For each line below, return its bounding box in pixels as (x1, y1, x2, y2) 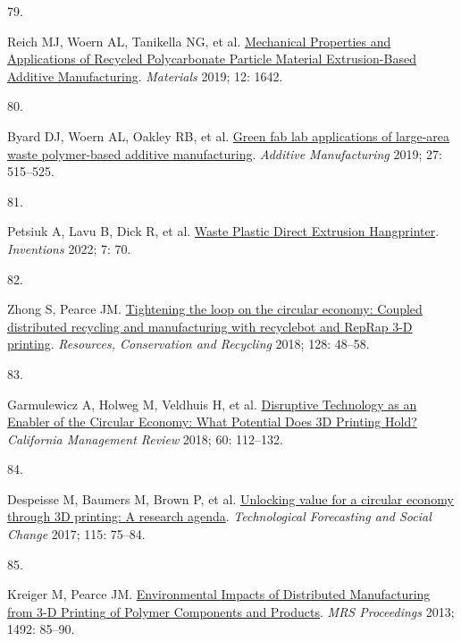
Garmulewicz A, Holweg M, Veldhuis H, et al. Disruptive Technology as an (7, 394, 417, 413)
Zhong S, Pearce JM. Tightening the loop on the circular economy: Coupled (7, 299, 423, 318)
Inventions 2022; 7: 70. (7, 239, 131, 257)
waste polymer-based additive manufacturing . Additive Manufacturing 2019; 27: (7, 144, 442, 163)
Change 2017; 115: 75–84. (7, 525, 146, 544)
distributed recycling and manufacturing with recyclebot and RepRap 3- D (7, 316, 413, 335)
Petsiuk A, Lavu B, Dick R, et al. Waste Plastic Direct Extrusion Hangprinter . (7, 222, 440, 240)
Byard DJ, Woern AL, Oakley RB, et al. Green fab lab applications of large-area (7, 126, 450, 145)
